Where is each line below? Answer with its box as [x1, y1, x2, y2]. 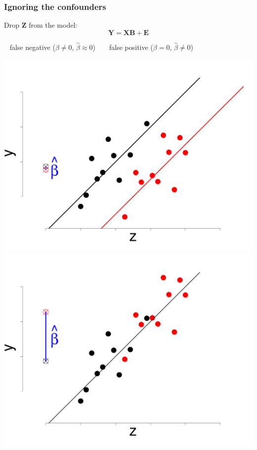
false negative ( [9, 42, 55, 52]
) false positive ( [92, 42, 153, 52]
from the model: [29, 20, 78, 30]
